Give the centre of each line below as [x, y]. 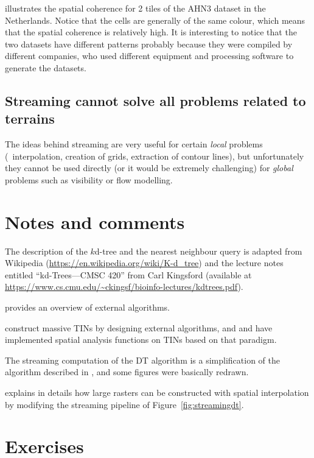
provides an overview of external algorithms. [87, 307]
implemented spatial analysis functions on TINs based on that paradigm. [141, 340]
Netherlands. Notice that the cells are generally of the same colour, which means [155, 20]
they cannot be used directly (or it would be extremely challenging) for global [149, 168]
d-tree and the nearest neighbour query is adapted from [198, 251]
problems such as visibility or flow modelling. [89, 179]
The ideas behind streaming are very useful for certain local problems [134, 144]
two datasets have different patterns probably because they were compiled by [149, 44]
